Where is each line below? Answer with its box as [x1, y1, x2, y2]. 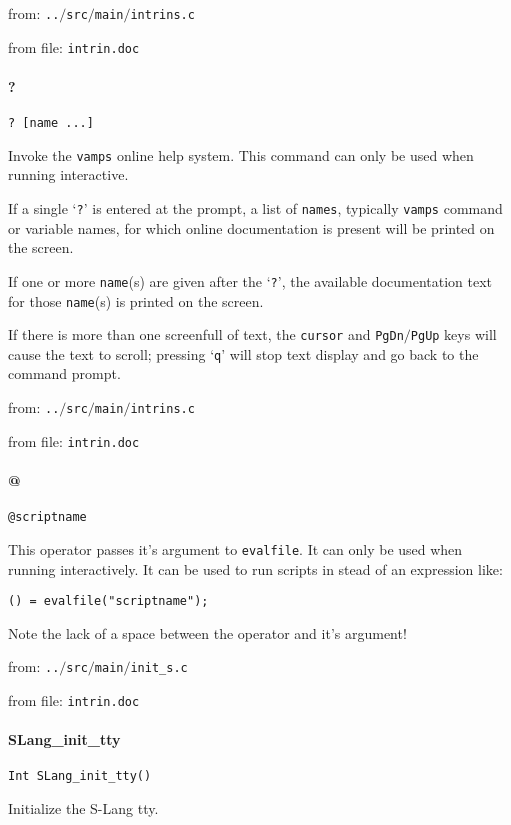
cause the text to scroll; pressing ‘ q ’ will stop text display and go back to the [8, 343, 479, 364]
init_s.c [130, 661, 188, 676]
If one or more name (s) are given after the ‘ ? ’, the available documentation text [8, 270, 493, 291]
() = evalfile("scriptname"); [8, 594, 209, 609]
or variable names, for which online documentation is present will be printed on [8, 217, 495, 238]
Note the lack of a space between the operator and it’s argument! [8, 622, 407, 643]
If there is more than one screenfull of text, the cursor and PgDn [8, 324, 404, 345]
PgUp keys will [410, 324, 497, 345]
